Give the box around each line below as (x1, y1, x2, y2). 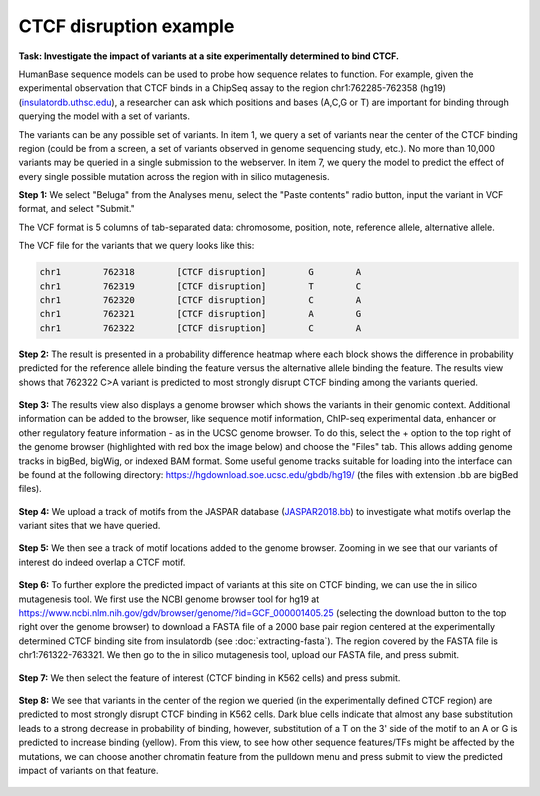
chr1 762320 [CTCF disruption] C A (39, 295, 362, 305)
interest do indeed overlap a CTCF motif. (18, 556, 186, 568)
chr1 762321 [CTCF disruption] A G (39, 308, 362, 320)
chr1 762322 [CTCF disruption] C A (39, 322, 362, 334)
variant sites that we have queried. (18, 520, 161, 532)
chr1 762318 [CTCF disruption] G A (39, 266, 362, 278)
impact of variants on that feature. (18, 764, 159, 776)
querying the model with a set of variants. (18, 110, 190, 122)
